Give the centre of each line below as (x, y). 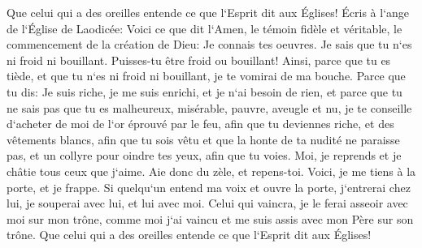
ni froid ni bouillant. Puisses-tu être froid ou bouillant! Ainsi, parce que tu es (199, 60)
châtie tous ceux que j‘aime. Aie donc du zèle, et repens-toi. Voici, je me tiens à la (211, 171)
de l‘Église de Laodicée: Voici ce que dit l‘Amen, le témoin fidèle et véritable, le (204, 28)
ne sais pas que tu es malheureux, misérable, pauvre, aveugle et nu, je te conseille (209, 107)
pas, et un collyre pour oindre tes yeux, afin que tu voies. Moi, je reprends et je (204, 155)
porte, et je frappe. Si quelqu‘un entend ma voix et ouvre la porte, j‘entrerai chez (209, 187)
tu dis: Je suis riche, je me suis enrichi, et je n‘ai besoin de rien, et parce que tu (204, 91)
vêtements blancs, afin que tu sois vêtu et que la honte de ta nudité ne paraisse (203, 139)
